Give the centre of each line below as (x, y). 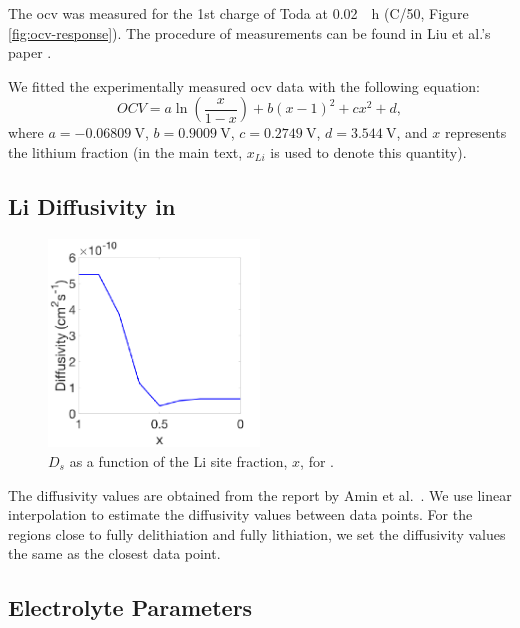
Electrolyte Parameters (130, 607)
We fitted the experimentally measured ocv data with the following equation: (244, 85)
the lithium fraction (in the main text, (125, 151)
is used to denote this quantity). (368, 151)
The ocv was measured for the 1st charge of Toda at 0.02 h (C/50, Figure (238, 13)
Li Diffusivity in (92, 205)
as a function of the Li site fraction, (178, 461)
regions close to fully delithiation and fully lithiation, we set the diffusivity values (257, 533)
